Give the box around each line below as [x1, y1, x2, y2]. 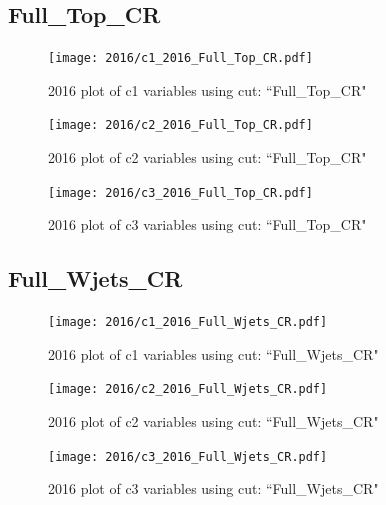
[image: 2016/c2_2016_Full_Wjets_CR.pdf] [48, 382, 328, 397]
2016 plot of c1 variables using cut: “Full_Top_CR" [48, 79, 367, 100]
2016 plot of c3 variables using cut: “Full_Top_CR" [48, 214, 367, 235]
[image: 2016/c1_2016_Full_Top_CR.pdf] [48, 51, 313, 66]
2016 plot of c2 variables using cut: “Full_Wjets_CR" [48, 411, 379, 432]
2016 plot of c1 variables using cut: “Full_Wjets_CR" [48, 343, 379, 364]
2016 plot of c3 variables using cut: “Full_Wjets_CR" [48, 478, 379, 499]
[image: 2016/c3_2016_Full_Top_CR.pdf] [48, 185, 313, 200]
